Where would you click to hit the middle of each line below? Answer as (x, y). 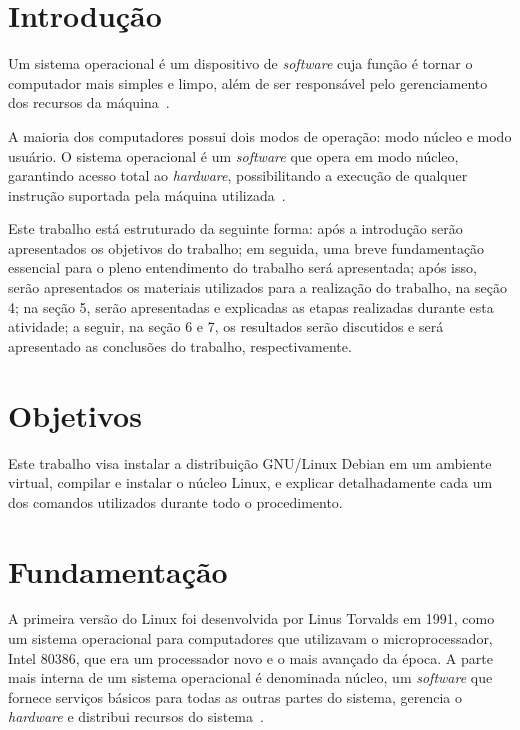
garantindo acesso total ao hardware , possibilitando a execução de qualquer (238, 175)
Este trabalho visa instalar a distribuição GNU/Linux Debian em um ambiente (250, 462)
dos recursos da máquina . (89, 102)
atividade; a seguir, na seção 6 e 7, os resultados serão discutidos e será (226, 326)
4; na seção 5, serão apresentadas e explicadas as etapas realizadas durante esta (251, 306)
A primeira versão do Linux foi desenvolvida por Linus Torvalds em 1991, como (251, 618)
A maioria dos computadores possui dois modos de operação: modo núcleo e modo (260, 135)
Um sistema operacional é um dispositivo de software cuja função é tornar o (240, 63)
